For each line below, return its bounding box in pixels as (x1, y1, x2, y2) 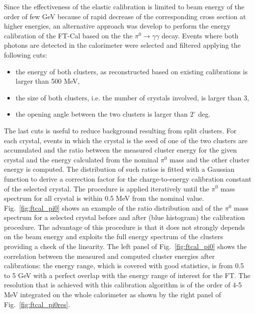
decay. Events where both (161, 30, 239, 40)
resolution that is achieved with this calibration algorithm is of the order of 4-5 (4, 280, 242, 290)
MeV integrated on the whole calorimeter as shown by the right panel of (4, 289, 221, 300)
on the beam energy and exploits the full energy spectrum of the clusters (4, 231, 223, 242)
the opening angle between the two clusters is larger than (15, 109, 188, 119)
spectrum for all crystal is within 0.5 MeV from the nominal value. (4, 193, 204, 203)
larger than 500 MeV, (15, 76, 80, 86)
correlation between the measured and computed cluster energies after (4, 250, 215, 261)
